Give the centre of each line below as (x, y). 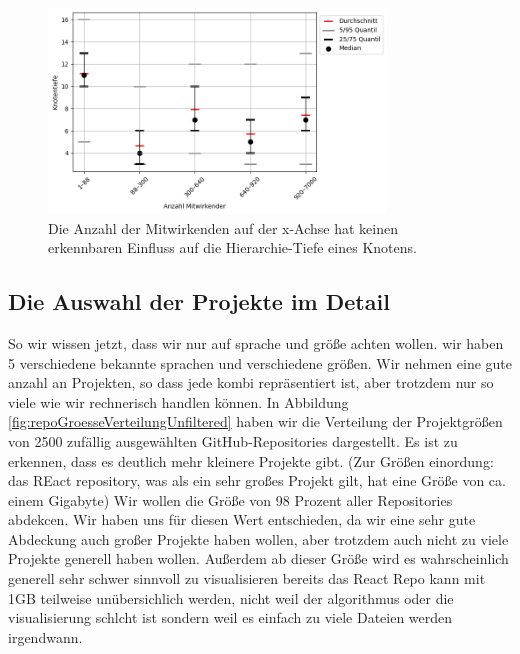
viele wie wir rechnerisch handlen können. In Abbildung (178, 401)
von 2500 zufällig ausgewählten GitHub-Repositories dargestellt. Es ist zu (233, 440)
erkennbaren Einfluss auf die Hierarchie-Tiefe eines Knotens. (232, 247)
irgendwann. (45, 636)
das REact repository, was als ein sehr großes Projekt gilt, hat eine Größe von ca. (257, 480)
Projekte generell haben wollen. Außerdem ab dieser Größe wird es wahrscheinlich (258, 558)
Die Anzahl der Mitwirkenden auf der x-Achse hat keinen (223, 227)
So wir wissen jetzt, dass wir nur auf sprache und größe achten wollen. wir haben (256, 342)
